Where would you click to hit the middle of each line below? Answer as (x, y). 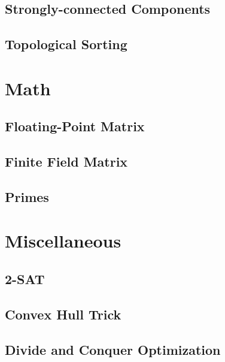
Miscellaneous (63, 241)
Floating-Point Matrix (75, 126)
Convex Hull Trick (63, 314)
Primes (27, 196)
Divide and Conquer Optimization (113, 349)
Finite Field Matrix (66, 162)
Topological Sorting (66, 44)
